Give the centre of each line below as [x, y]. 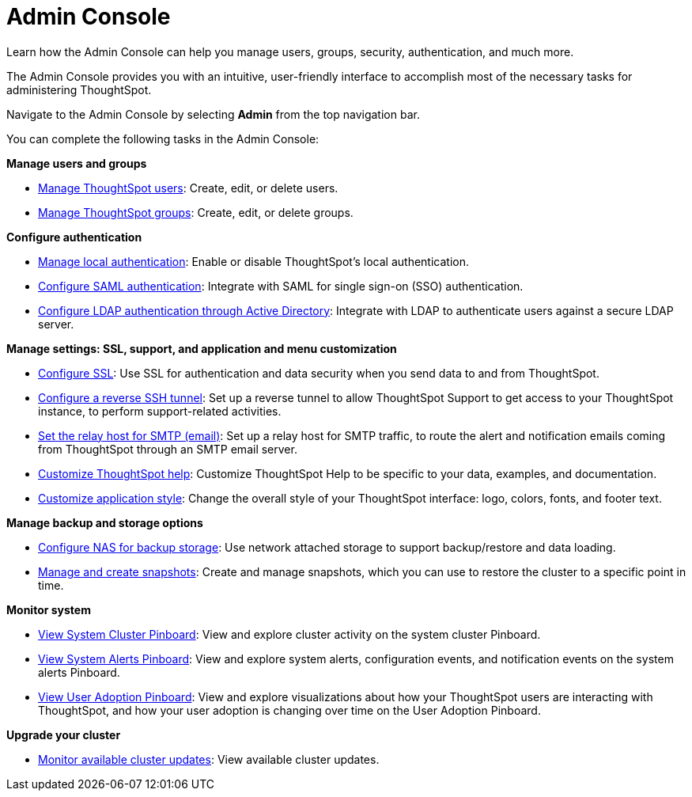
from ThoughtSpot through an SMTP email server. [168, 449]
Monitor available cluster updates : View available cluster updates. [209, 759]
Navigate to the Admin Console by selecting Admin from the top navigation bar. [213, 114]
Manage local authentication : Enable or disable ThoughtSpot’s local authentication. [253, 261]
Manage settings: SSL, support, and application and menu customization [202, 348]
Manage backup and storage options [105, 522]
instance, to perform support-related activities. [160, 411]
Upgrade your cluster [64, 734]
